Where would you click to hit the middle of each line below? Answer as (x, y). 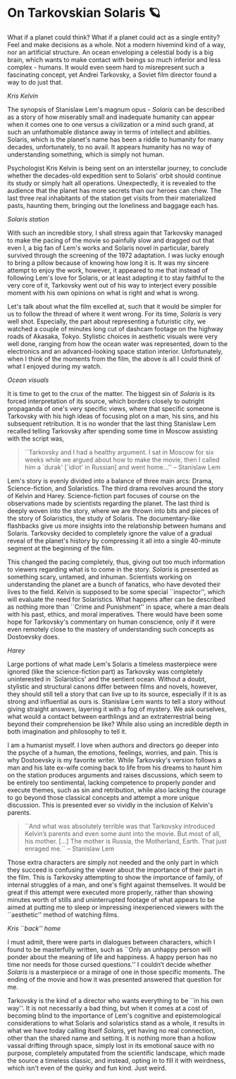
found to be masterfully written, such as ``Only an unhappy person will (109, 949)
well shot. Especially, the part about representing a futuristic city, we (107, 321)
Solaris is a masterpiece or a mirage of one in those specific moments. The (116, 972)
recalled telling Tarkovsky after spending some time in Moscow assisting (113, 431)
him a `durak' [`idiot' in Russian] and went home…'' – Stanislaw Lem (122, 467)
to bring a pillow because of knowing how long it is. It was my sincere (108, 263)
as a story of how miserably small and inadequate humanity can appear (111, 117)
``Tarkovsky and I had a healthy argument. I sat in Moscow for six (119, 452)
